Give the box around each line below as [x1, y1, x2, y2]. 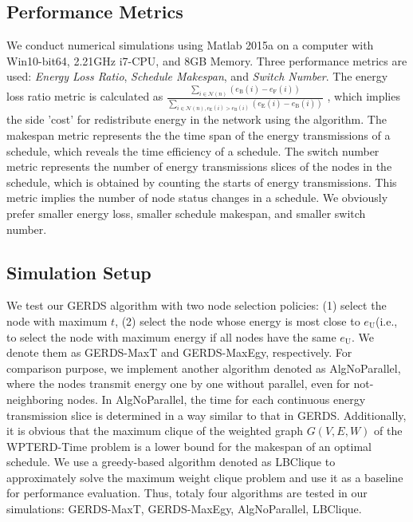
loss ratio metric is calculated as [6, 88, 163, 105]
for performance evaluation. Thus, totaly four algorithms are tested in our [6, 484, 368, 501]
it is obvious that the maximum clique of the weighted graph [6, 422, 303, 439]
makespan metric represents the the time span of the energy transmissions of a [6, 126, 391, 143]
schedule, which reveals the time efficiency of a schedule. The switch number [6, 142, 380, 159]
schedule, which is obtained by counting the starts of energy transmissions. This [6, 173, 397, 190]
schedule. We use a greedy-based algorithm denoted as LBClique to [6, 453, 336, 470]
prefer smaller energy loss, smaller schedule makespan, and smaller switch [6, 204, 366, 221]
